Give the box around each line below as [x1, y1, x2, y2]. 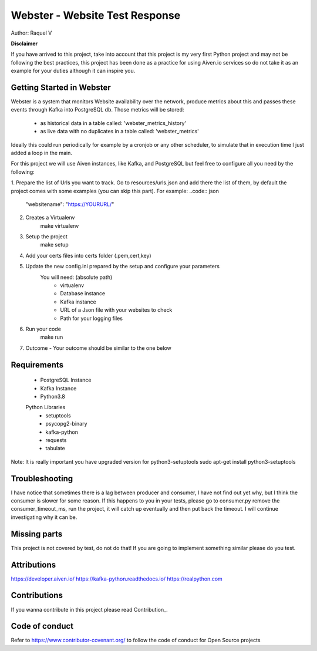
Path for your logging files [60, 315, 123, 322]
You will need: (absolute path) [40, 274, 113, 281]
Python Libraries [25, 404, 66, 411]
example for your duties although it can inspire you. [11, 68, 136, 75]
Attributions [11, 559, 56, 569]
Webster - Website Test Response [11, 9, 181, 22]
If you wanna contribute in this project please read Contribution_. [11, 606, 168, 613]
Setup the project [25, 233, 68, 240]
